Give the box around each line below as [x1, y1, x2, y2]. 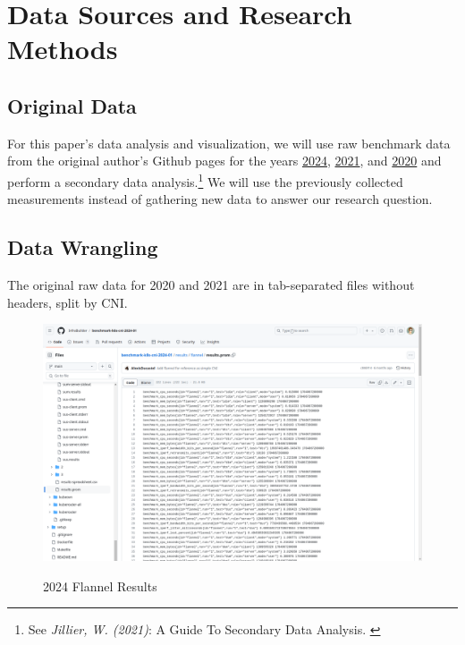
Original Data [7, 91, 137, 119]
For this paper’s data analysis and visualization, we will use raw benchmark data [7, 133, 451, 152]
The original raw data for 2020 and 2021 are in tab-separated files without [7, 276, 415, 293]
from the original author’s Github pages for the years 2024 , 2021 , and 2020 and [7, 151, 442, 170]
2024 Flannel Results [43, 576, 157, 595]
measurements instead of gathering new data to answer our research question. [7, 190, 433, 208]
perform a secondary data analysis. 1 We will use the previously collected [7, 169, 403, 191]
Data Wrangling [7, 233, 158, 261]
